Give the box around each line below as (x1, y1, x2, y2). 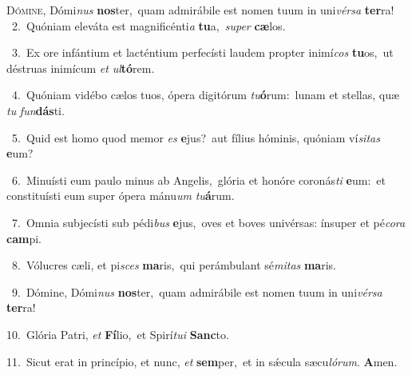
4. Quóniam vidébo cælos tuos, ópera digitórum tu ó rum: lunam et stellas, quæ (11, 86, 400, 103)
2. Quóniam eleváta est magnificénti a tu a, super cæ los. (11, 17, 286, 34)
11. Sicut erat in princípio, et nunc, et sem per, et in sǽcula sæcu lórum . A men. (6, 353, 398, 369)
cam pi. (6, 229, 42, 246)
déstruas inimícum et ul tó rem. (6, 59, 155, 76)
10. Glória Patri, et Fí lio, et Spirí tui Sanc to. (6, 325, 229, 342)
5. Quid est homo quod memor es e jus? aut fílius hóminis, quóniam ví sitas (11, 129, 380, 146)
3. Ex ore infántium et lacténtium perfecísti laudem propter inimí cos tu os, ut (11, 44, 394, 61)
